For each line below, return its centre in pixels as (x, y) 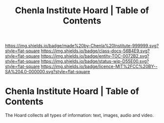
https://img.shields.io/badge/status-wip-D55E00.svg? (95, 61)
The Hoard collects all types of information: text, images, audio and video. (79, 115)
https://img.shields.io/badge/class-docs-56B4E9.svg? (95, 51)
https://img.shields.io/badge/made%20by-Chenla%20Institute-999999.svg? (82, 46)
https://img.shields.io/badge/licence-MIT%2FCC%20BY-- (99, 66)
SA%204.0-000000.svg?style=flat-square (48, 72)
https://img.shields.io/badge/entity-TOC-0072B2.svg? (95, 56)
